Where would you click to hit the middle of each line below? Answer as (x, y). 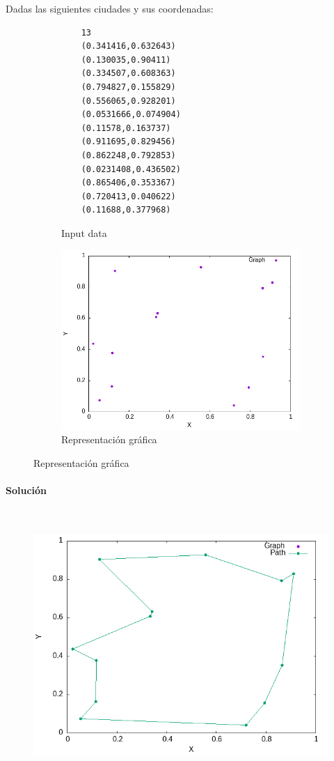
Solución (26, 490)
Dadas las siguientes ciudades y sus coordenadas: (110, 8)
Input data (84, 232)
